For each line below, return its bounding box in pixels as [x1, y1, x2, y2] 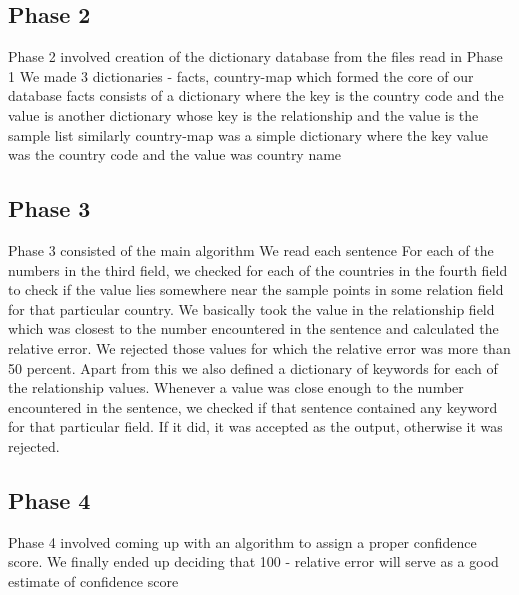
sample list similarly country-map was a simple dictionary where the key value [8, 124, 489, 145]
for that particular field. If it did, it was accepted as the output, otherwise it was [8, 416, 503, 437]
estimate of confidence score [8, 570, 179, 591]
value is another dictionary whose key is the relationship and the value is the [8, 104, 479, 125]
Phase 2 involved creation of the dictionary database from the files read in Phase [8, 46, 503, 67]
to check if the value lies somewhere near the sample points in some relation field [8, 279, 504, 300]
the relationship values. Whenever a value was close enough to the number [8, 377, 464, 398]
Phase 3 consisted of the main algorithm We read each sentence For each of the [8, 239, 494, 260]
